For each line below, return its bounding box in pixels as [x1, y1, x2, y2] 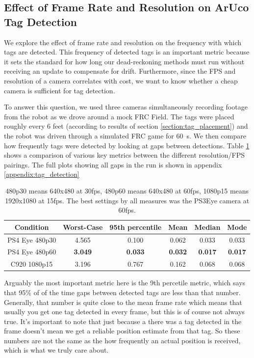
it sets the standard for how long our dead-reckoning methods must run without [4, 56, 245, 66]
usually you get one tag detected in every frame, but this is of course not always [4, 306, 245, 317]
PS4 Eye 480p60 [7, 247, 56, 257]
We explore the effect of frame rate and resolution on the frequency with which [4, 37, 242, 47]
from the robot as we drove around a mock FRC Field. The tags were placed [4, 111, 234, 121]
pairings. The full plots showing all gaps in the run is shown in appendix [4, 159, 222, 169]
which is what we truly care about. [4, 345, 109, 355]
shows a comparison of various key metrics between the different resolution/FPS [4, 150, 245, 160]
